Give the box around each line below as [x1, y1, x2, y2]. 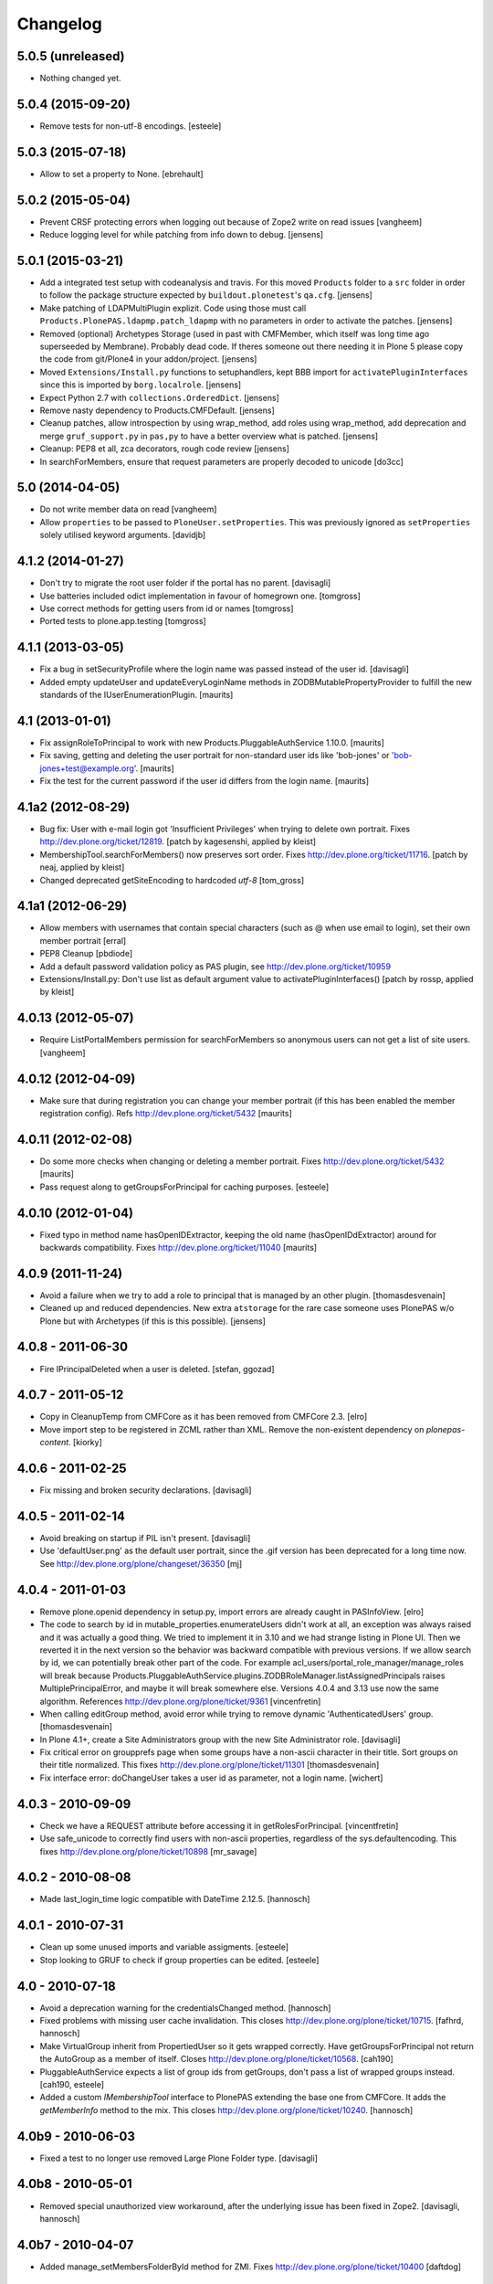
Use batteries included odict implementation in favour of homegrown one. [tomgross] [39, 590, 361, 601]
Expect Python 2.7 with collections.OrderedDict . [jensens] [39, 392, 280, 403]
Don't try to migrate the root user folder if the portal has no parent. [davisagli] [39, 577, 331, 588]
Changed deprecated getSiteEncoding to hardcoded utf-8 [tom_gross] [39, 874, 305, 885]
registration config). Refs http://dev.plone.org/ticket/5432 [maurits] [39, 1108, 292, 1118]
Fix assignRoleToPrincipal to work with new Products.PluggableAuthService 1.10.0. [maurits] [39, 736, 385, 748]
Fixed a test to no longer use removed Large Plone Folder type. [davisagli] [39, 2152, 319, 2163]
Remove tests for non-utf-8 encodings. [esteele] [39, 120, 222, 132]
